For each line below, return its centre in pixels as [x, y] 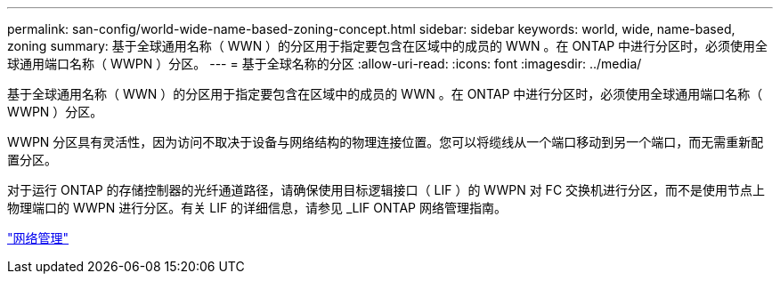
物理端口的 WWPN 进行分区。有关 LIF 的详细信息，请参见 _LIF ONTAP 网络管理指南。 [257, 208]
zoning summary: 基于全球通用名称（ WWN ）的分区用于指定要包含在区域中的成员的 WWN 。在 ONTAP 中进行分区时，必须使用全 [388, 46]
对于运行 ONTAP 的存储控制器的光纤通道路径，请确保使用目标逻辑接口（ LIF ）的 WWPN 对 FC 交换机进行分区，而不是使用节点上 [386, 190]
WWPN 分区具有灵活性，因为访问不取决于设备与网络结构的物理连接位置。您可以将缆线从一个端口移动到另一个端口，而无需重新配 [386, 142]
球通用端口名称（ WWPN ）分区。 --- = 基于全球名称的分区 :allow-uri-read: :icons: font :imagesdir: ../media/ [325, 64]
